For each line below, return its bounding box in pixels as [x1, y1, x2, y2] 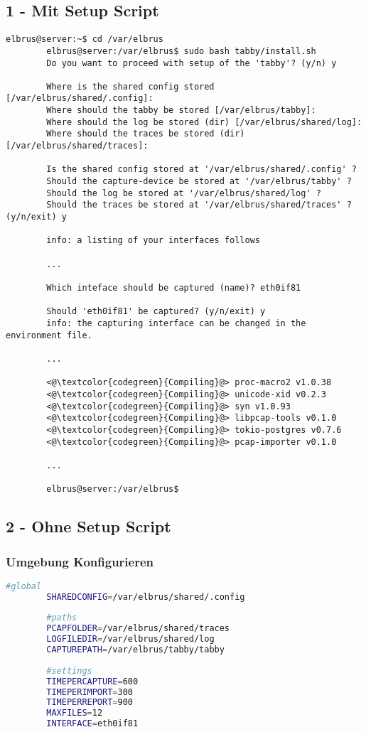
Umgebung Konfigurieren [6, 552, 154, 570]
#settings [46, 665, 92, 676]
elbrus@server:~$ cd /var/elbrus [6, 34, 163, 45]
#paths [46, 613, 77, 623]
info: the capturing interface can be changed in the [46, 318, 306, 328]
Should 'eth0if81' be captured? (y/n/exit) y [46, 306, 266, 317]
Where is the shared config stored [46, 81, 215, 92]
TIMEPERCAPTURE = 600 [46, 676, 139, 687]
